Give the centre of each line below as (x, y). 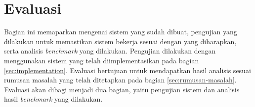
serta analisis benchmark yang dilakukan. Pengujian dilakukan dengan (110, 51)
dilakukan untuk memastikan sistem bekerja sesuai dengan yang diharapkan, (120, 41)
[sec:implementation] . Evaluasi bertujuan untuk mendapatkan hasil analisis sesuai (127, 70)
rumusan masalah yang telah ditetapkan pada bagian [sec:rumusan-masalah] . (120, 80)
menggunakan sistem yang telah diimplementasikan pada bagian (102, 60)
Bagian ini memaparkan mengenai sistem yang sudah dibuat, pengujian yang (121, 32)
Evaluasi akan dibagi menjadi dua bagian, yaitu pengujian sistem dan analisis (122, 89)
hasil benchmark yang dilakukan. (53, 99)
